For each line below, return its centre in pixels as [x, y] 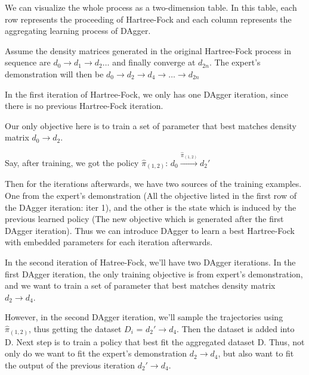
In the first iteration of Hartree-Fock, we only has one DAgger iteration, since [146, 94]
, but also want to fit [256, 353]
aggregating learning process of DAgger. [78, 31]
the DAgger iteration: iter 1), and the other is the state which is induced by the [151, 207]
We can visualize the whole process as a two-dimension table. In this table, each [151, 7]
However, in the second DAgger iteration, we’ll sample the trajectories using [144, 317]
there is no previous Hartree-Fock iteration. [84, 106]
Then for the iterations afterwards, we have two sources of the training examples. [153, 184]
